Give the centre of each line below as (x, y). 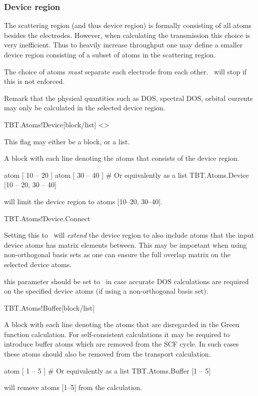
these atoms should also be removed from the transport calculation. (107, 354)
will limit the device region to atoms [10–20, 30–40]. (83, 201)
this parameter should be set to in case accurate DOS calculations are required (126, 281)
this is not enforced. (34, 81)
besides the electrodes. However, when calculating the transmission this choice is (127, 35)
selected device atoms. (38, 264)
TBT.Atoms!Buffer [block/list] (49, 307)
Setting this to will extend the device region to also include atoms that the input (129, 235)
